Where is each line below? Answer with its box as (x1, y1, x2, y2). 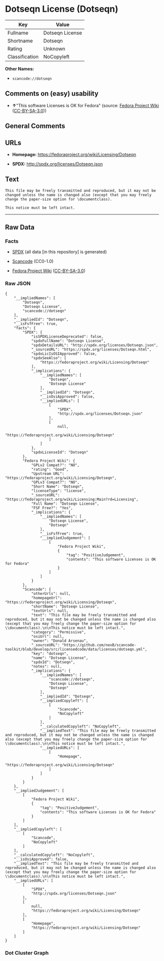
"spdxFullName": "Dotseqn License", (31, 338, 106, 343)
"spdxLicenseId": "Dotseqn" (31, 449, 89, 455)
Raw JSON (5, 280, 31, 287)
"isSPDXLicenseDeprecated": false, (31, 334, 104, 339)
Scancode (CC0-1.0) (12, 258, 54, 264)
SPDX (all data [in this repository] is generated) (12, 249, 107, 255)
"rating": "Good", (31, 467, 69, 472)
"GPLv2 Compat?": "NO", (31, 463, 80, 468)
